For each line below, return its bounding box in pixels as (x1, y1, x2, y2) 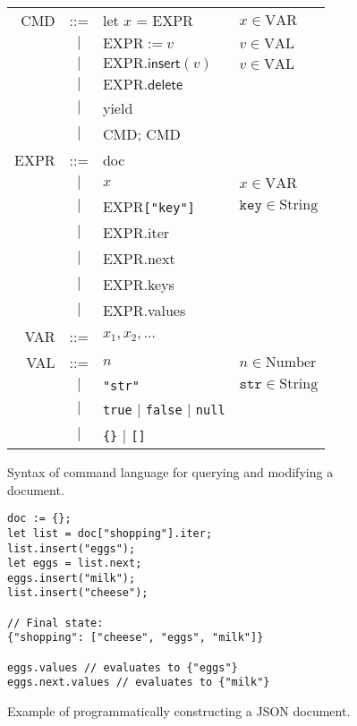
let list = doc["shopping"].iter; (7, 526, 213, 540)
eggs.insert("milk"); (7, 571, 136, 585)
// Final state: (7, 616, 104, 629)
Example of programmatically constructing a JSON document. (7, 702, 351, 721)
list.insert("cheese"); (7, 586, 149, 600)
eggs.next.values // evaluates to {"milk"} (7, 676, 270, 689)
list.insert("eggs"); (7, 542, 136, 555)
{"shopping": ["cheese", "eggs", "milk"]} (7, 631, 264, 645)
